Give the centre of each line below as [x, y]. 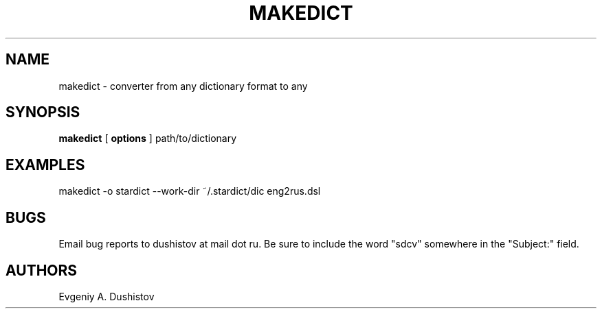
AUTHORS [42, 270]
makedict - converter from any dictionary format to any [183, 86]
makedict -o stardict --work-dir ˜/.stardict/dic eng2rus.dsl [190, 191]
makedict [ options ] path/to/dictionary [148, 138]
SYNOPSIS [43, 112]
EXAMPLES [45, 165]
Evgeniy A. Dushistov [107, 296]
